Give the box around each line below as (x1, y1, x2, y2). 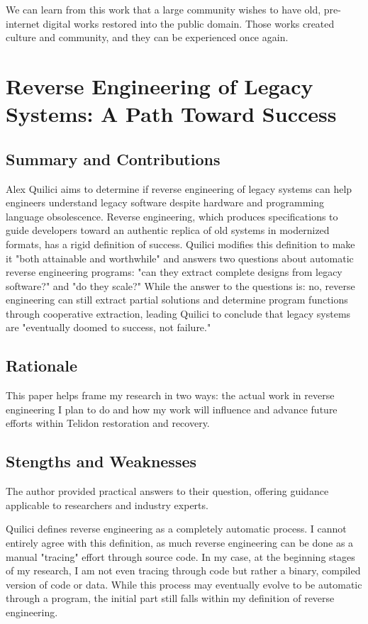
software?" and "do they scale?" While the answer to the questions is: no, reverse (6, 278, 355, 293)
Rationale (6, 355, 77, 377)
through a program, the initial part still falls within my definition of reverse (6, 591, 335, 606)
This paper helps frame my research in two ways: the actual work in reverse (6, 388, 335, 403)
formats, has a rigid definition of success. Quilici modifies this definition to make (6, 236, 355, 251)
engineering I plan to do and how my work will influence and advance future (6, 401, 338, 416)
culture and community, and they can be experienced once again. (6, 30, 289, 45)
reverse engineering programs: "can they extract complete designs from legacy (6, 264, 342, 279)
